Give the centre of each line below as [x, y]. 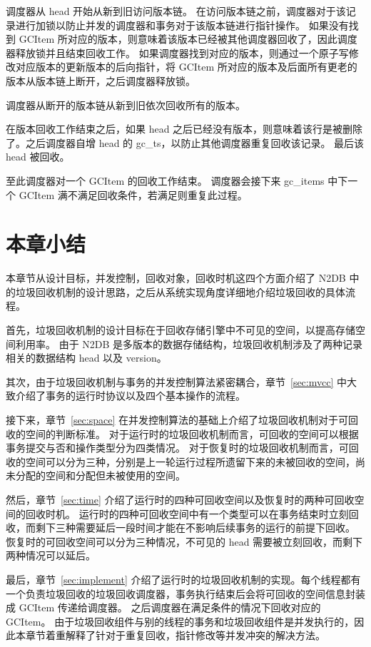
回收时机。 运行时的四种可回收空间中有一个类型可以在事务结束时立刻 [187, 513]
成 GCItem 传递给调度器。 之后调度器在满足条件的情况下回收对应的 [163, 607]
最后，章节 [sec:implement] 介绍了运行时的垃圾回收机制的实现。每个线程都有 [183, 579]
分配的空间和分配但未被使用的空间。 [100, 475]
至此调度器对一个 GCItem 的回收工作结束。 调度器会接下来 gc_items [165, 180]
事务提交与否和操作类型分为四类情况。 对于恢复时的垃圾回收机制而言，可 [177, 448]
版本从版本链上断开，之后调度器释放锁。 [101, 80]
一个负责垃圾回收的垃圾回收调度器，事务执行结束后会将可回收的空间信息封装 [185, 593]
